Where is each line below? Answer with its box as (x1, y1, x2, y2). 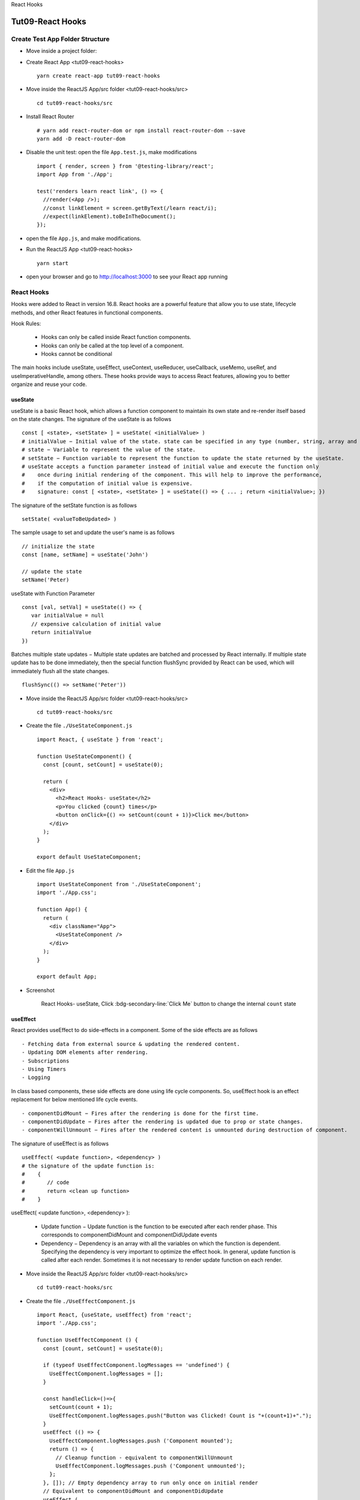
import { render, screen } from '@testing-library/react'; (37, 163, 214, 169)
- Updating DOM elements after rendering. (22, 1049, 149, 1056)
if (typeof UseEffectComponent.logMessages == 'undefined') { (43, 1362, 230, 1369)
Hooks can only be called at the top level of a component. (41, 342, 184, 349)
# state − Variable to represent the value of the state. (22, 446, 196, 453)
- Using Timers (22, 1066, 67, 1073)
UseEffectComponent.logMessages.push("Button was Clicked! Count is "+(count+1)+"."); (49, 1412, 312, 1419)
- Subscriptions (22, 1057, 70, 1064)
